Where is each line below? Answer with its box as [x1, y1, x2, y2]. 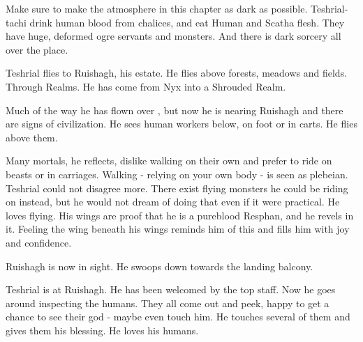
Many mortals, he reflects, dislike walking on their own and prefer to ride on [6, 153, 332, 168]
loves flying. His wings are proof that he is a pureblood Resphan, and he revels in [6, 208, 354, 222]
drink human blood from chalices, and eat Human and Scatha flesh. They [29, 15, 345, 29]
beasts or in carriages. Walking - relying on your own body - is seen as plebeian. [6, 166, 348, 181]
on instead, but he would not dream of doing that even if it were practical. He [6, 194, 340, 209]
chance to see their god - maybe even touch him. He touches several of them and [6, 309, 350, 324]
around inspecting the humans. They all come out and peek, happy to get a [6, 295, 329, 310]
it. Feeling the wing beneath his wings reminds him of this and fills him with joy [6, 221, 350, 236]
